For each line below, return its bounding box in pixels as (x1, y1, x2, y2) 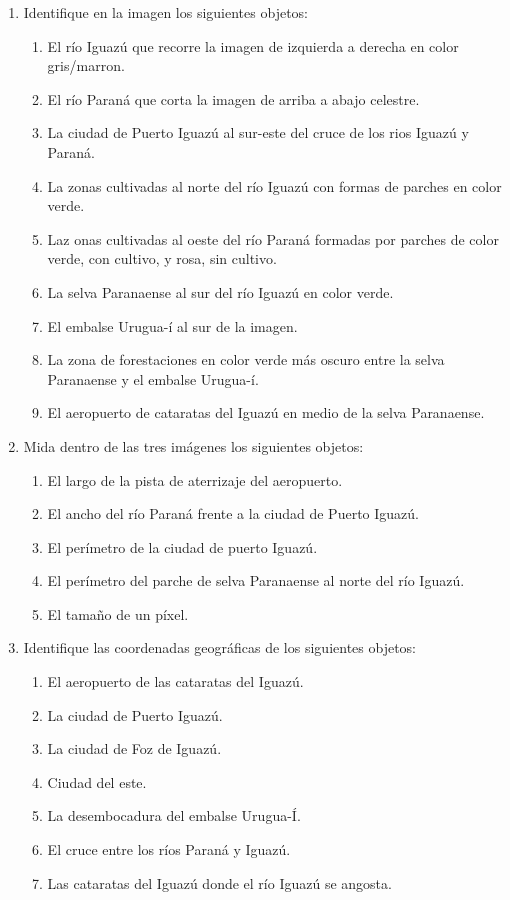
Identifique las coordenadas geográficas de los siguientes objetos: (23, 637, 417, 658)
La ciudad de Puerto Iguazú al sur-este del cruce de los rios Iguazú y (47, 122, 469, 143)
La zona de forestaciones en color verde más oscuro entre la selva (47, 349, 445, 370)
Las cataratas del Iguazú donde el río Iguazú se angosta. (47, 872, 392, 893)
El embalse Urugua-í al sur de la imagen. (47, 315, 298, 336)
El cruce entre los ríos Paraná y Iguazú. (47, 839, 291, 860)
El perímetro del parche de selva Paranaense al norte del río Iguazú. (47, 570, 465, 591)
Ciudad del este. (47, 771, 147, 792)
